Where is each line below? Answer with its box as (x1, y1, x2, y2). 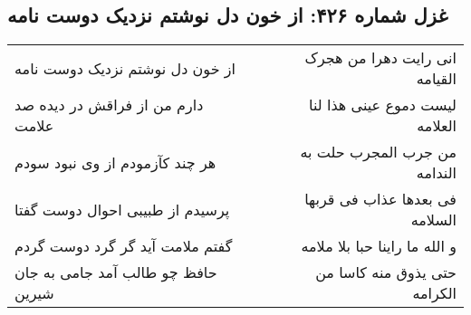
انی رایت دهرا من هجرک (304, 47, 457, 69)
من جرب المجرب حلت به (300, 141, 457, 163)
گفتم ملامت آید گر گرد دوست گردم (14, 235, 233, 257)
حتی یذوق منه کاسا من (315, 262, 457, 283)
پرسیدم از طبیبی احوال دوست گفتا (14, 198, 230, 220)
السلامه (410, 209, 457, 231)
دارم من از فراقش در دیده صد (14, 94, 204, 116)
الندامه (416, 162, 457, 184)
